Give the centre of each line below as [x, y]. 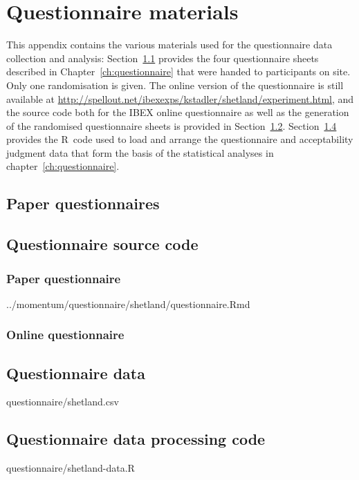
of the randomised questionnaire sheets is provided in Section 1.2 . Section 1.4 [172, 125]
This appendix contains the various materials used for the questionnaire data [169, 45]
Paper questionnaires [83, 203]
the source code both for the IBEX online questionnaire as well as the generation [178, 112]
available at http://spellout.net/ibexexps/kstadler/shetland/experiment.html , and [180, 98]
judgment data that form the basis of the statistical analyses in [140, 152]
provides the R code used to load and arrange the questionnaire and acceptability [180, 139]
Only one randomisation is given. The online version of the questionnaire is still [175, 85]
